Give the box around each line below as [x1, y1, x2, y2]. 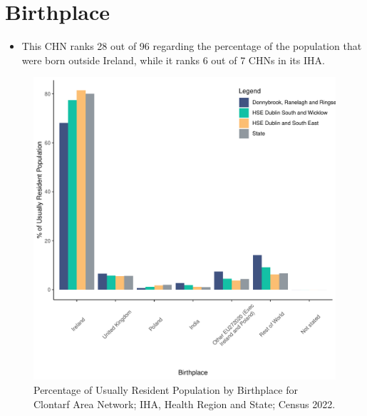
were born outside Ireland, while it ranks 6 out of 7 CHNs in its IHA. [21, 52, 325, 67]
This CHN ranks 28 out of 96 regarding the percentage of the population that [21, 39, 362, 54]
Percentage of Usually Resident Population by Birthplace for [33, 382, 298, 397]
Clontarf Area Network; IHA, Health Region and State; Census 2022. [33, 396, 336, 411]
